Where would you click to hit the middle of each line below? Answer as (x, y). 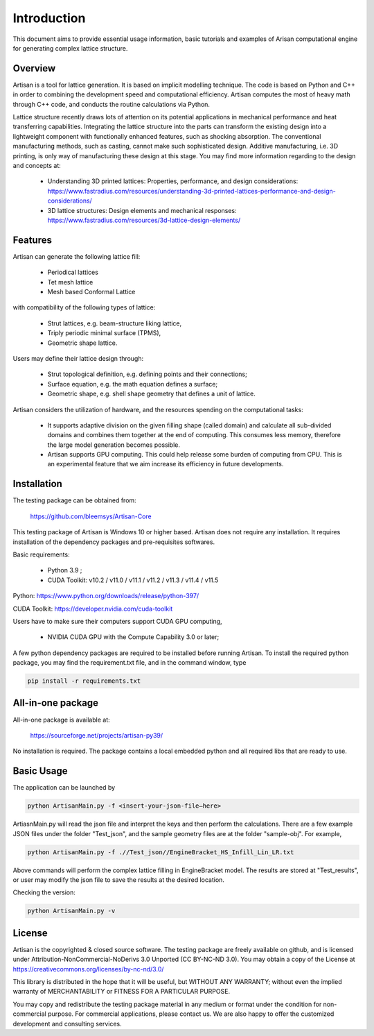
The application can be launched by (64, 788)
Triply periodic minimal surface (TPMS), (104, 333)
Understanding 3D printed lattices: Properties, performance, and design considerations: (173, 181)
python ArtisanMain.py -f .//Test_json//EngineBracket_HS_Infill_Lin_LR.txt (161, 852)
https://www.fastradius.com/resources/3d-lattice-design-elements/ (144, 220)
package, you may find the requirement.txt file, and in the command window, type (130, 663)
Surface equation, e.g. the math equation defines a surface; (133, 384)
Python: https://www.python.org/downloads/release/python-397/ (106, 596)
